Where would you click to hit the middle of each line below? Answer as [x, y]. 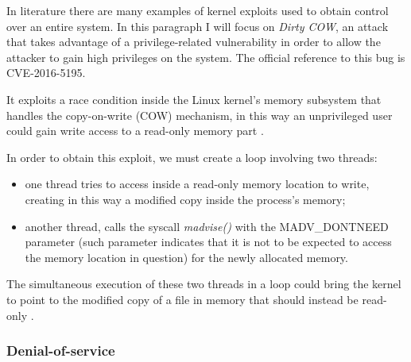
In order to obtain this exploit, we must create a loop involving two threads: [192, 157]
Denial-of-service [61, 350]
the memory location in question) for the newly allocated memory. [186, 257]
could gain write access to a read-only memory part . [135, 131]
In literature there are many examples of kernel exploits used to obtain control [198, 10]
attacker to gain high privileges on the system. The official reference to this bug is [206, 57]
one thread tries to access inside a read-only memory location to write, [197, 184]
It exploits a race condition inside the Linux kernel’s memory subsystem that [194, 99]
